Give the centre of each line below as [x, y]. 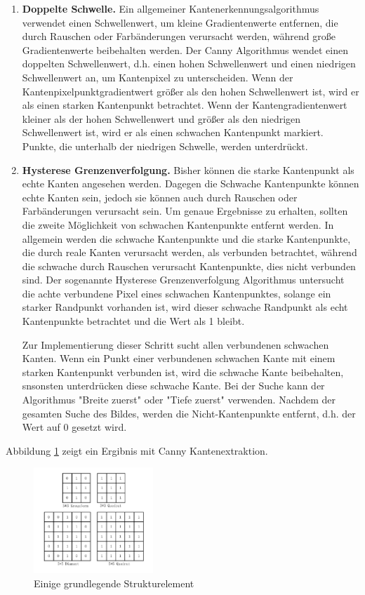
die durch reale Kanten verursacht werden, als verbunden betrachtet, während [190, 252]
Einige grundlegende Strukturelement [114, 583]
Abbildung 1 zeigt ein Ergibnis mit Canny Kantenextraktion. [137, 450]
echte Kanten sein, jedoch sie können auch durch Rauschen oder [160, 197]
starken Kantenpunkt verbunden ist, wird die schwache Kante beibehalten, [183, 372]
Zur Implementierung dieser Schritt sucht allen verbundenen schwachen [175, 344]
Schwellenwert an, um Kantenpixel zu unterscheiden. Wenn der [158, 77]
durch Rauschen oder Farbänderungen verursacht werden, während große [179, 36]
